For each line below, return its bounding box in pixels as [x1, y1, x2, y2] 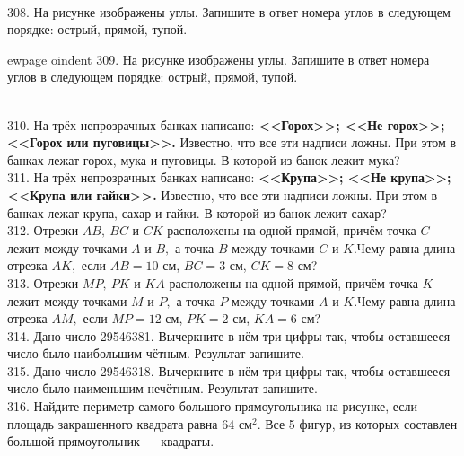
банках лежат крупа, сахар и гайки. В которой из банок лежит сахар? [7, 203, 387, 222]
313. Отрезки [7, 273, 79, 292]
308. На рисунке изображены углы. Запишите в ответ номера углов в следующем [7, 2, 451, 21]
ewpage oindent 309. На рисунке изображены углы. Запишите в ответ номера [7, 49, 430, 68]
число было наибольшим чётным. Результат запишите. [7, 344, 304, 363]
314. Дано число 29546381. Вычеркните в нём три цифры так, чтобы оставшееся [7, 326, 451, 345]
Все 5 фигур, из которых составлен [265, 414, 458, 433]
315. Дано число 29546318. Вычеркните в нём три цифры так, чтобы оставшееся [7, 361, 451, 380]
